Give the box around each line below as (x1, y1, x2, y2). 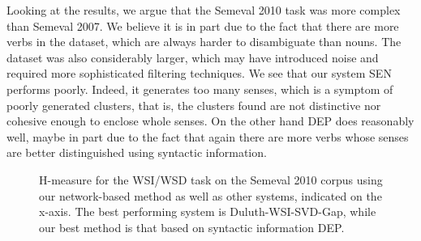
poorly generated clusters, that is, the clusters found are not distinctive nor (6, 96, 381, 113)
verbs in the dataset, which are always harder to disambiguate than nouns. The (6, 33, 402, 50)
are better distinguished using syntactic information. (6, 144, 267, 161)
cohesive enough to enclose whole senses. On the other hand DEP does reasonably (6, 112, 415, 129)
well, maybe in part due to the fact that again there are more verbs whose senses (6, 128, 409, 145)
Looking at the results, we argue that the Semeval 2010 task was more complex (6, 2, 401, 18)
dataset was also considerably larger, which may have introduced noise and (6, 49, 379, 66)
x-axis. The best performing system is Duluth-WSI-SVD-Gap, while (39, 203, 376, 220)
